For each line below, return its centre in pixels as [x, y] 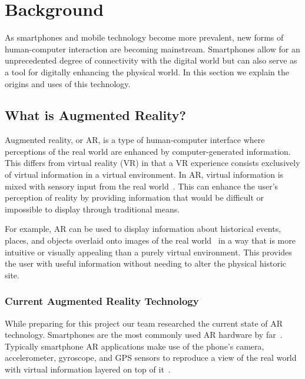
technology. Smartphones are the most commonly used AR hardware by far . [144, 335]
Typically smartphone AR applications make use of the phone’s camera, [135, 346]
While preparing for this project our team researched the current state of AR [144, 323]
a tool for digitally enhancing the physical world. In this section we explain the [147, 72]
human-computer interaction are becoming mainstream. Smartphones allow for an [152, 49]
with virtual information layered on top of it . [88, 369]
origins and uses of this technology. [68, 83]
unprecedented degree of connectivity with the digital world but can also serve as [151, 60]
